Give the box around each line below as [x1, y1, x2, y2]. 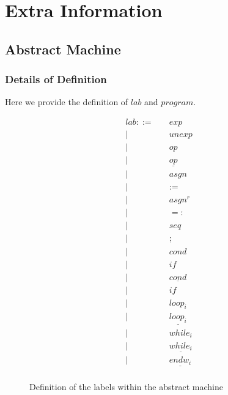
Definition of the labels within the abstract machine [29, 380, 223, 393]
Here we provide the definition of [5, 95, 128, 108]
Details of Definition [5, 72, 107, 87]
